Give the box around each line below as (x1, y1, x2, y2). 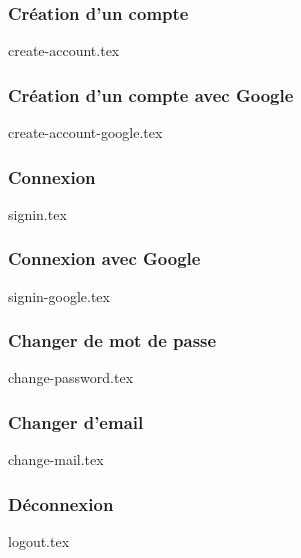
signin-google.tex (8, 285, 110, 306)
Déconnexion (8, 491, 114, 516)
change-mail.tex (8, 449, 104, 470)
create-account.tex (8, 40, 120, 61)
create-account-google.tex (8, 122, 163, 143)
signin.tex (8, 203, 67, 224)
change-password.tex (8, 367, 134, 388)
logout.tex (8, 531, 70, 552)
